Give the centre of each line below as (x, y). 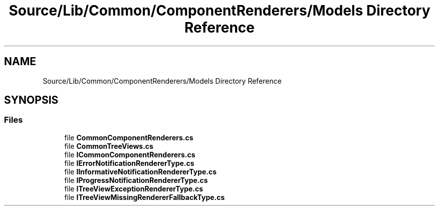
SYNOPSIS (31, 100)
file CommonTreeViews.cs (109, 146)
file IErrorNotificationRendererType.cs (129, 163)
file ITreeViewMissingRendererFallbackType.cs (145, 197)
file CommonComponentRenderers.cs (129, 137)
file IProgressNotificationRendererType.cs (136, 180)
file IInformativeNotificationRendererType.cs (141, 171)
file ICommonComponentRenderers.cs (130, 154)
